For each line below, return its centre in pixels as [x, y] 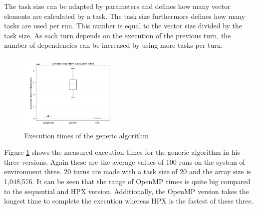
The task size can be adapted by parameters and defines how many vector [117, 6]
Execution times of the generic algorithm [87, 135]
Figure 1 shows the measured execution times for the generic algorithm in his [122, 152]
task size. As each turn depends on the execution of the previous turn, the [118, 35]
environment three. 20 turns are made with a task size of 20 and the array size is [128, 171]
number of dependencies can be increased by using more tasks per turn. [114, 45]
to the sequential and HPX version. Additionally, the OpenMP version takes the [127, 191]
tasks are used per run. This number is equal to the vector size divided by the [123, 26]
